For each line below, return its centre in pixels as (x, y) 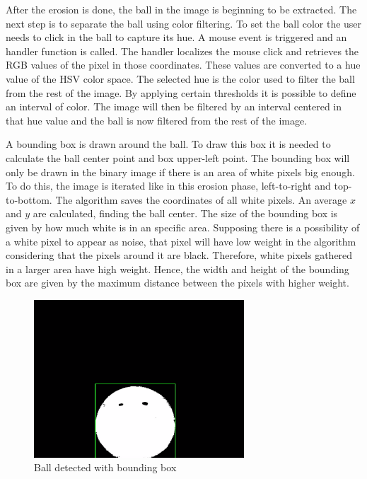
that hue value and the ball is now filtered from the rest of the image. (157, 120)
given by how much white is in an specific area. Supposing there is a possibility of (183, 227)
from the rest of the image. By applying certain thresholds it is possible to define (181, 92)
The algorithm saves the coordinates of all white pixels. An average (201, 199)
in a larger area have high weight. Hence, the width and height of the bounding (177, 269)
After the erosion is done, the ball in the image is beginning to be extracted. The (181, 9)
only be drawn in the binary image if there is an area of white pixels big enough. (180, 172)
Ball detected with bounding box (105, 467)
